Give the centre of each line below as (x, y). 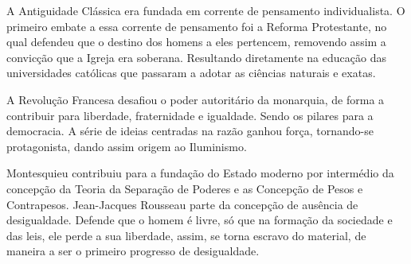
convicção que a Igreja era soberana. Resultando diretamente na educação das (196, 57)
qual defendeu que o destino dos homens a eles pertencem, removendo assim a (196, 42)
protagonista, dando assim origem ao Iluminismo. (127, 146)
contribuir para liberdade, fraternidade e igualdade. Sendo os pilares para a (190, 115)
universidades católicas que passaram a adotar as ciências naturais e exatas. (191, 73)
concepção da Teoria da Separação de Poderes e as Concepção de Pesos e (185, 188)
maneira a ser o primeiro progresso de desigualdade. (133, 251)
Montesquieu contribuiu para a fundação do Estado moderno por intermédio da (200, 173)
